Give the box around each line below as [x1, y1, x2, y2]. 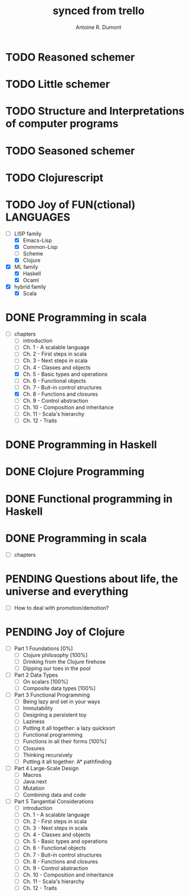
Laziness [22, 718, 45, 725]
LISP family [14, 230, 42, 237]
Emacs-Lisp [22, 237, 53, 244]
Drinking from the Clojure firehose [22, 658, 106, 665]
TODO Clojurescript [5, 171, 104, 184]
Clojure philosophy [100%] [22, 651, 88, 658]
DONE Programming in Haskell [5, 438, 158, 452]
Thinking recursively [22, 751, 73, 759]
